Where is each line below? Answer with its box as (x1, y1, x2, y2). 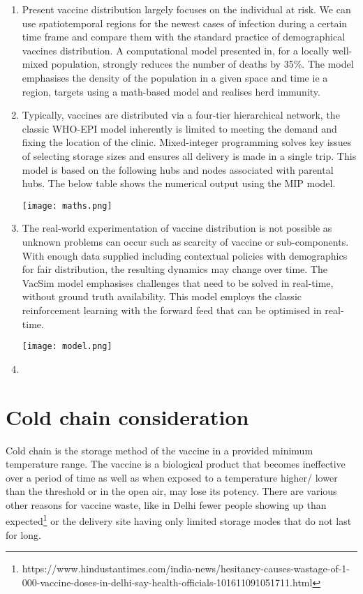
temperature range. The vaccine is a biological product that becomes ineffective (6, 456, 346, 471)
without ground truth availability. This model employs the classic (22, 289, 302, 304)
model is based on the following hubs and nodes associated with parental (22, 162, 334, 177)
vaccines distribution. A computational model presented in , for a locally (22, 43, 329, 57)
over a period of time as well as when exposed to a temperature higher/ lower (6, 470, 338, 484)
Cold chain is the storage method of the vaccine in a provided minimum (6, 443, 313, 457)
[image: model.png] (22, 341, 112, 352)
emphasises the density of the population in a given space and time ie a (22, 70, 328, 84)
